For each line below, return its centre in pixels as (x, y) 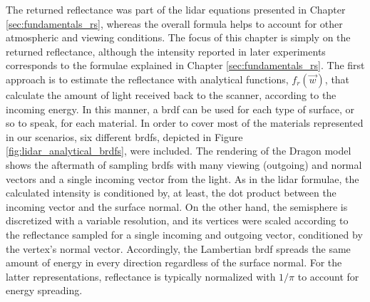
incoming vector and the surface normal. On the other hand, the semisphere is (177, 206)
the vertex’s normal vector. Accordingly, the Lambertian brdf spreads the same (178, 248)
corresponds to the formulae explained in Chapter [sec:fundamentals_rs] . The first (185, 65)
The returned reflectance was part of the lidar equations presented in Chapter (176, 9)
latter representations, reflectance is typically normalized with (141, 276)
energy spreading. (44, 290)
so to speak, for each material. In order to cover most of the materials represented (185, 123)
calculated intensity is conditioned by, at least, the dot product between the (171, 193)
